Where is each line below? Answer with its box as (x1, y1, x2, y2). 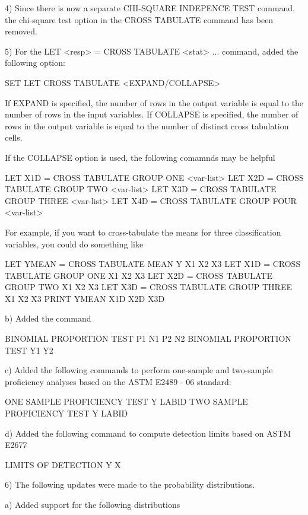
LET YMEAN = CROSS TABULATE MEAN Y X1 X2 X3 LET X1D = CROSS (5, 257, 301, 270)
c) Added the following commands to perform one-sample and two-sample (5, 364, 273, 376)
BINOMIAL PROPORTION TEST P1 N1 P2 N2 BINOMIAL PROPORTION (5, 332, 291, 345)
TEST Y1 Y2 (5, 344, 53, 356)
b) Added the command (5, 312, 91, 325)
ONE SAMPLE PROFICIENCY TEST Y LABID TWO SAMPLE (5, 395, 248, 408)
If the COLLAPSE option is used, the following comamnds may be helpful (5, 151, 275, 163)
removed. (5, 25, 37, 37)
